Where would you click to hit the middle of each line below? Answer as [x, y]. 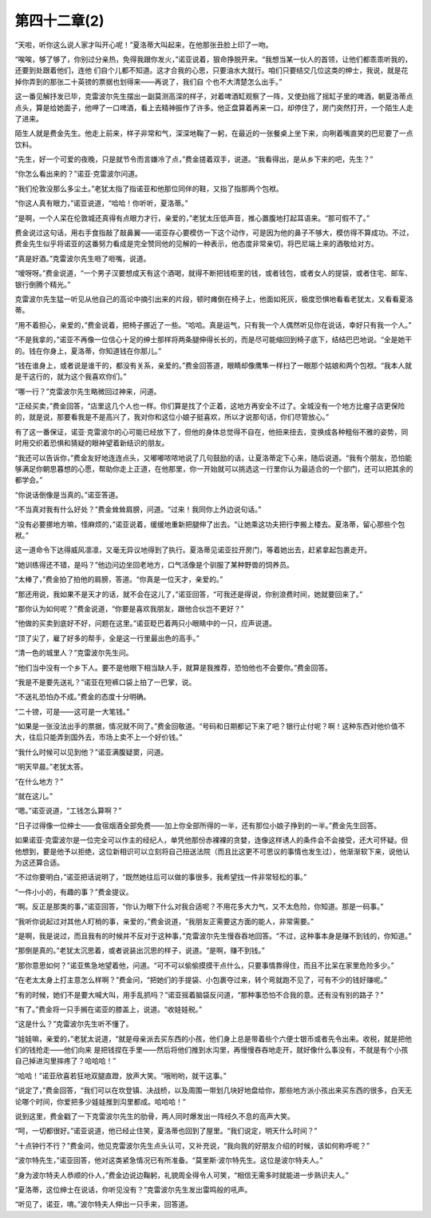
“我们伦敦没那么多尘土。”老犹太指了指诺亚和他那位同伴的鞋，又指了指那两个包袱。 [149, 189]
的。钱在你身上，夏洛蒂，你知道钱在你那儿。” [88, 351]
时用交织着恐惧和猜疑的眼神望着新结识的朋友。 [92, 443]
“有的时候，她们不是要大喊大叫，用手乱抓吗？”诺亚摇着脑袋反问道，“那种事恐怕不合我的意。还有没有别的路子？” [199, 994]
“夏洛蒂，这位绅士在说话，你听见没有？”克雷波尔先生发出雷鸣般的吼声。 [133, 1189]
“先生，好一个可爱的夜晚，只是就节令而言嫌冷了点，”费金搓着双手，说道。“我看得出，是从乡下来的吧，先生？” [194, 159]
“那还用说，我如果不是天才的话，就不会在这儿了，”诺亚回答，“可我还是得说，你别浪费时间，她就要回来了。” [189, 594]
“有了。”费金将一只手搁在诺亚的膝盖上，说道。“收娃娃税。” [109, 1009]
